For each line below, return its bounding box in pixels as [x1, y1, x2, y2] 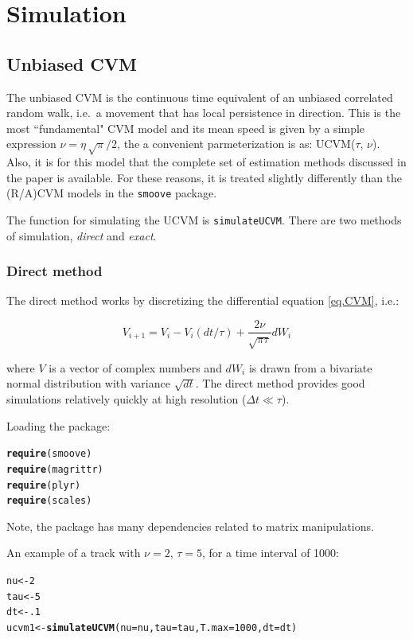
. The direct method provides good [195, 375, 365, 392]
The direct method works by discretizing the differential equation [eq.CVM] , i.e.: [6, 292, 399, 309]
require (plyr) [6, 479, 81, 491]
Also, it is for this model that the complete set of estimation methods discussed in [6, 154, 407, 170]
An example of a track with [6, 544, 141, 561]
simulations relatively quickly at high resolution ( [6, 391, 247, 407]
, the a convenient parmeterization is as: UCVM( [117, 135, 356, 152]
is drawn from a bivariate [248, 359, 372, 376]
